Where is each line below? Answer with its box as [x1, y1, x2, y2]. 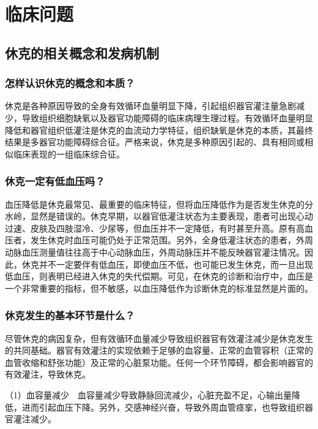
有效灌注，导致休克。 [5, 368, 91, 381]
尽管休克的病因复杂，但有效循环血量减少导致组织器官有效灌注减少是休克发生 [5, 332, 313, 344]
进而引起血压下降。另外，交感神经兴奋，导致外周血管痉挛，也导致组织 [21, 400, 305, 413]
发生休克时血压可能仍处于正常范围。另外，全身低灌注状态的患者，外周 [30, 233, 313, 246]
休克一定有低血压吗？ [5, 173, 105, 189]
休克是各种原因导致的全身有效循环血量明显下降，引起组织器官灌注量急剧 [5, 99, 296, 112]
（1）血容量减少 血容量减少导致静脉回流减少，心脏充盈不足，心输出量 [5, 388, 292, 401]
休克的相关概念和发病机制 [5, 43, 159, 62]
